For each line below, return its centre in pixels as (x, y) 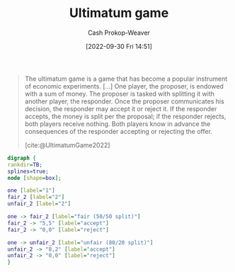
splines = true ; (28, 171)
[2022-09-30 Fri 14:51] (119, 46)
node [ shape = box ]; (34, 178)
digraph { (22, 158)
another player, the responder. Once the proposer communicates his (124, 101)
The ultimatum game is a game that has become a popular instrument (126, 79)
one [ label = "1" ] (31, 191)
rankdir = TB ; (25, 164)
